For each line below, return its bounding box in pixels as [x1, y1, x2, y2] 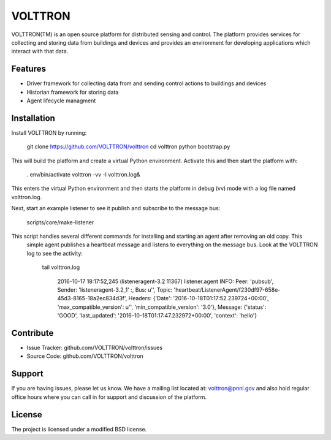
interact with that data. [11, 48, 69, 55]
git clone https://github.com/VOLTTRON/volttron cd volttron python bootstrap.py [26, 143, 230, 150]
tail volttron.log [42, 264, 80, 271]
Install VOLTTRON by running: [11, 129, 87, 136]
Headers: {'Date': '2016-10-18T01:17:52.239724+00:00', [128, 295, 269, 302]
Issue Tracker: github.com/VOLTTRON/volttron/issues [26, 344, 162, 352]
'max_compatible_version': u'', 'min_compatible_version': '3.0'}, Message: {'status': [57, 303, 267, 311]
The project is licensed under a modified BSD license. [11, 425, 147, 433]
